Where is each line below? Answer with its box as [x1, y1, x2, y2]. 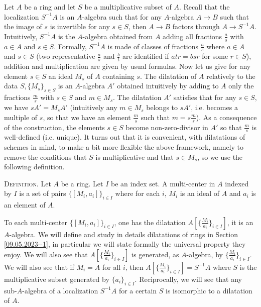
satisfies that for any [173, 92, 236, 103]
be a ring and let [24, 2, 76, 12]
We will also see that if [4, 261, 74, 272]
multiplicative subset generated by [4, 273, 109, 284]
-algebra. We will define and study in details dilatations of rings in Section [9, 229, 238, 239]
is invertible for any [50, 21, 110, 32]
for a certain [118, 285, 157, 295]
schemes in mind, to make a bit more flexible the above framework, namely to [4, 141, 243, 152]
